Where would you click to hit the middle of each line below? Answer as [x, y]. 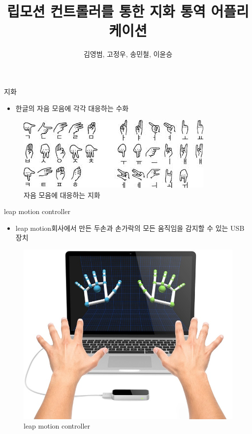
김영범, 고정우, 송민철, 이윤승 [128, 54]
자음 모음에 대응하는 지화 [62, 195]
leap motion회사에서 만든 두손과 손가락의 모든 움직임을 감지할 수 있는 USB [130, 228]
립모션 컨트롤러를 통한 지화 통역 [106, 11]
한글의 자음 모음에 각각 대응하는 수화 [72, 108]
